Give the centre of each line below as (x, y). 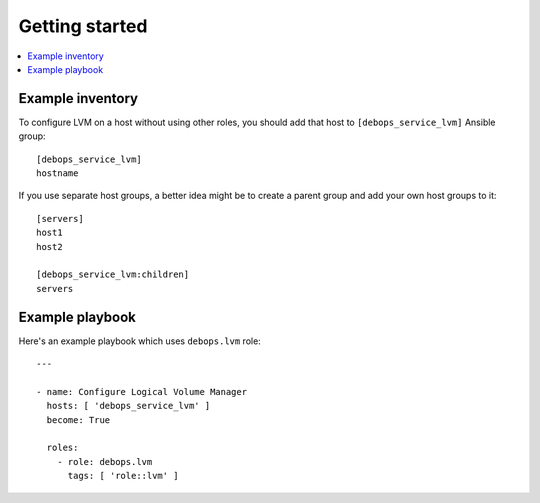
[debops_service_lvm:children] (113, 274)
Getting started (83, 26)
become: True (78, 419)
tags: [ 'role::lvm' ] (123, 476)
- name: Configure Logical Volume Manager (142, 391)
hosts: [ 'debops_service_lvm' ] (128, 406)
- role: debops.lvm (104, 461)
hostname (57, 173)
